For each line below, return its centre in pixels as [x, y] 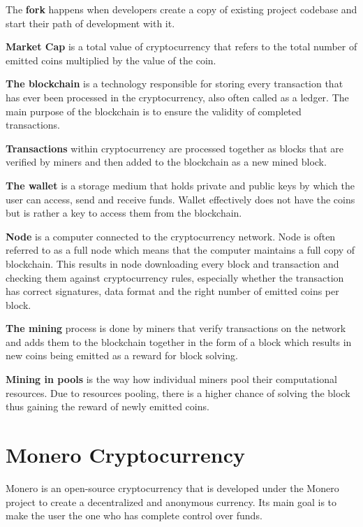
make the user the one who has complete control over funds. [134, 515]
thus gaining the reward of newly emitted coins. [108, 406]
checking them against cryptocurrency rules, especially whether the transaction [175, 277]
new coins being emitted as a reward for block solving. [122, 355]
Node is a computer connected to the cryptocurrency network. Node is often [171, 236]
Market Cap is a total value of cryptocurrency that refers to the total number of [181, 46]
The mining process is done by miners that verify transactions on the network [176, 328]
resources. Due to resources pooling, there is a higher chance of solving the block [178, 392]
